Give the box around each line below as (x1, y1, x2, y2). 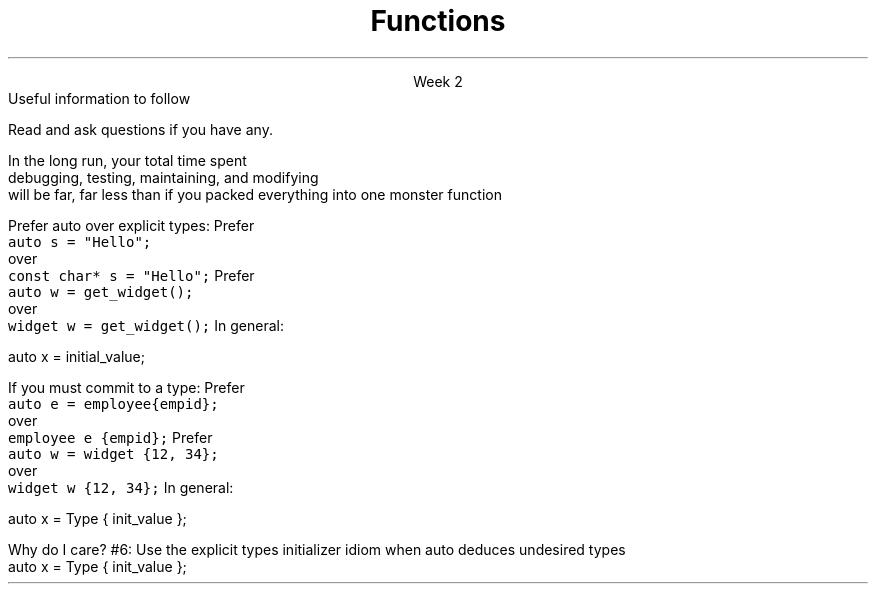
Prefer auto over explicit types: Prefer (8, 216, 255, 234)
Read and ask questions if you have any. (8, 120, 273, 138)
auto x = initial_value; (8, 347, 145, 365)
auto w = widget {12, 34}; (8, 445, 219, 462)
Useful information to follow (8, 89, 191, 107)
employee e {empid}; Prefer (8, 428, 213, 446)
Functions (370, 4, 506, 38)
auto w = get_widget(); (8, 283, 194, 300)
